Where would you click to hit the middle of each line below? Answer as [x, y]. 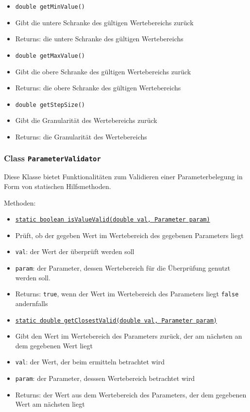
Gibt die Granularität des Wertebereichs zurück [86, 120]
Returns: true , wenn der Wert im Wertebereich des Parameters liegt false [127, 294]
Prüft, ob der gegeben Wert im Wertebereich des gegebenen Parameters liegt [129, 235]
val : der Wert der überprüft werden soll [75, 251]
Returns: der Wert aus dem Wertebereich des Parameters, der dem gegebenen [131, 394]
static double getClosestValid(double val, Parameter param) [116, 320]
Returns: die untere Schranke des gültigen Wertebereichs [99, 39]
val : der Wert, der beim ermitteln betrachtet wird [90, 362]
